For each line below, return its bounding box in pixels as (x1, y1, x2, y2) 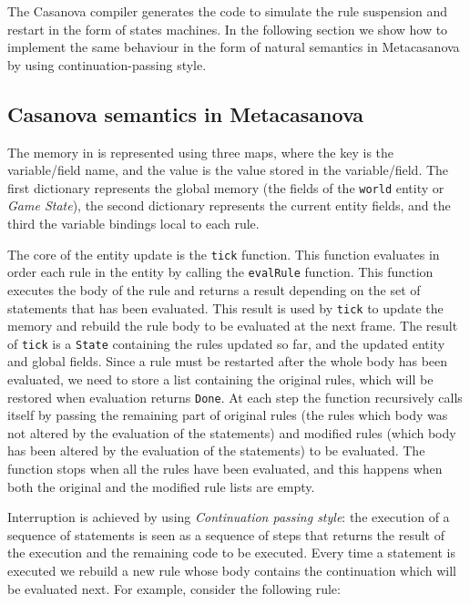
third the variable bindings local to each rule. (7, 214, 260, 233)
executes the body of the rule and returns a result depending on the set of (7, 280, 421, 299)
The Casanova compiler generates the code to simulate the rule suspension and (7, 2, 448, 20)
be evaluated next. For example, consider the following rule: (7, 578, 341, 598)
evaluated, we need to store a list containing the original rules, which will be (7, 370, 434, 389)
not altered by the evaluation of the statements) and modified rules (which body (7, 423, 456, 442)
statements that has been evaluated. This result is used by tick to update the (7, 298, 444, 317)
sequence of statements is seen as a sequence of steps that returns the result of (7, 525, 444, 544)
